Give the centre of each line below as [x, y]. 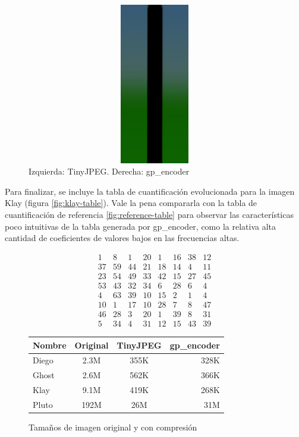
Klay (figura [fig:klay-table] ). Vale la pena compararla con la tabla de [131, 203]
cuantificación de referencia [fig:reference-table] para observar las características [149, 215]
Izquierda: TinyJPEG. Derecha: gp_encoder [109, 171]
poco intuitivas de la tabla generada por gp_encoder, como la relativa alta [141, 226]
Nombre [50, 345]
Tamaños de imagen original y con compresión [113, 427]
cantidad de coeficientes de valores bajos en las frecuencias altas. [122, 238]
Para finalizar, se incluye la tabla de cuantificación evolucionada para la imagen [150, 191]
